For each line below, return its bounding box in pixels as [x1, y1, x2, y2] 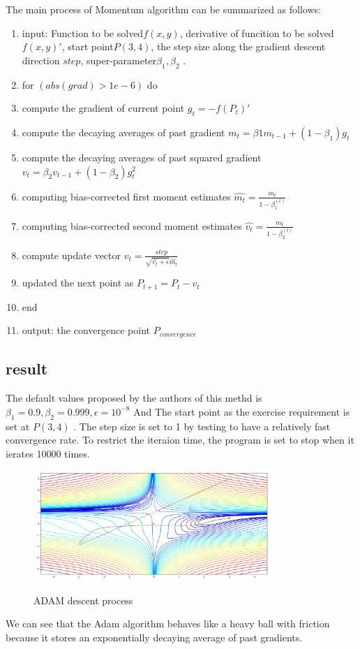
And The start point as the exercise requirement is [133, 404, 350, 418]
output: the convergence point [22, 323, 151, 337]
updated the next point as [22, 275, 134, 290]
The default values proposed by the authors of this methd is [6, 391, 262, 405]
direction [22, 52, 60, 67]
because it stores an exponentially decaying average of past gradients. [6, 630, 303, 645]
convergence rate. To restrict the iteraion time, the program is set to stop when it [6, 432, 354, 447]
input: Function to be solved [22, 25, 144, 40]
